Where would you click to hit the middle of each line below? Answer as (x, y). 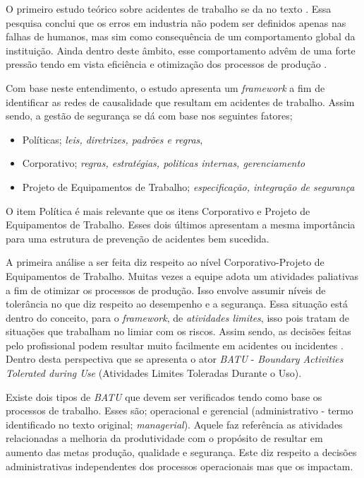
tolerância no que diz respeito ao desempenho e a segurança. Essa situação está (177, 304)
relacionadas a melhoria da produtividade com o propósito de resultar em (164, 438)
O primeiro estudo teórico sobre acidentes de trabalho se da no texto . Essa (169, 8)
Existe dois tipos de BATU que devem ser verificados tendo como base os (164, 396)
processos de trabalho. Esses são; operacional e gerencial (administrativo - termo (180, 410)
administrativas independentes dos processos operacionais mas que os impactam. (180, 466)
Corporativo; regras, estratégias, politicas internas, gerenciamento (164, 163)
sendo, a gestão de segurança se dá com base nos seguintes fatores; (149, 116)
